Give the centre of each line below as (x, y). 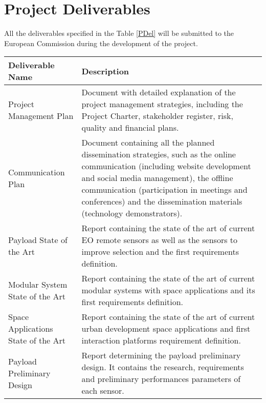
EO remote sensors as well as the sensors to (160, 240)
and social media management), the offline (157, 178)
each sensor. (103, 391)
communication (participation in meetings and (164, 190)
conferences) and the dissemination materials (162, 201)
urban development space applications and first (166, 329)
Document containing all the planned (148, 143)
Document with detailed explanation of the (159, 92)
